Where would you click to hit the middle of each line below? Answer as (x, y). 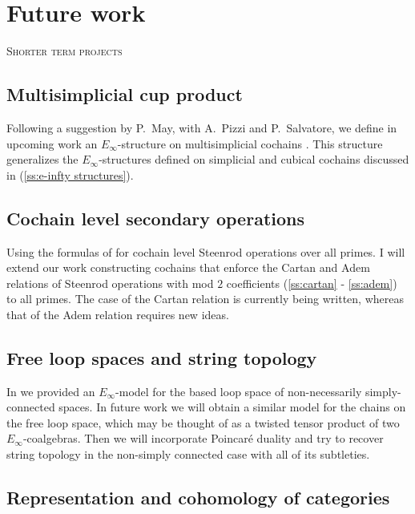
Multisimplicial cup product (125, 94)
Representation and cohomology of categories (198, 498)
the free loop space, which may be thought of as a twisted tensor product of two (203, 422)
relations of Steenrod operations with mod (110, 283)
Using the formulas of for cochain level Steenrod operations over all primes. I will (206, 251)
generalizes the (42, 159)
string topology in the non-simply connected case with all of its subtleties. (188, 454)
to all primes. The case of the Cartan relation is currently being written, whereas (205, 299)
